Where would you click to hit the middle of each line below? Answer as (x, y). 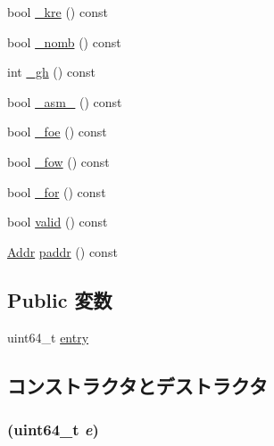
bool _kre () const (58, 12)
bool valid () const (58, 222)
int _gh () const (51, 72)
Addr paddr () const (62, 251)
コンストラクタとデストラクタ (137, 385)
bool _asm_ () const (65, 101)
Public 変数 (60, 299)
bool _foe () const (57, 132)
